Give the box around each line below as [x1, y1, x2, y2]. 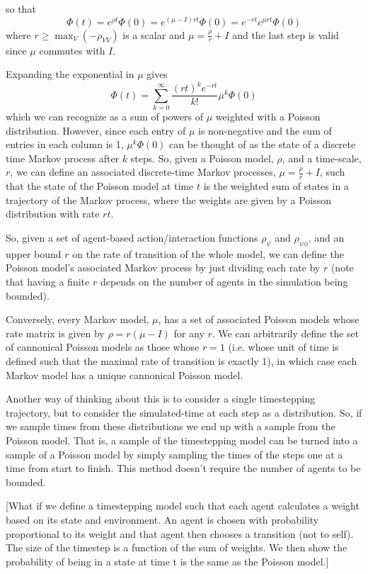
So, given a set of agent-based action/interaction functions [6, 230, 258, 245]
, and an [308, 230, 345, 245]
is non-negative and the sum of [197, 123, 332, 137]
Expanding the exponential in [6, 67, 134, 81]
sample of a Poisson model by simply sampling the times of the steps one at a [6, 446, 343, 461]
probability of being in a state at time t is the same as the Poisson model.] [6, 553, 329, 568]
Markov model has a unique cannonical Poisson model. [6, 367, 243, 382]
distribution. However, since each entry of [6, 123, 186, 137]
